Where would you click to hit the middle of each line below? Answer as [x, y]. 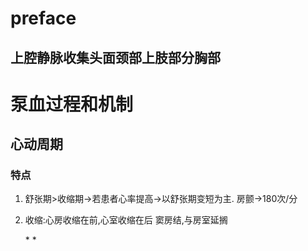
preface [43, 18]
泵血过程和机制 [72, 104]
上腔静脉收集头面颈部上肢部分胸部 [115, 57]
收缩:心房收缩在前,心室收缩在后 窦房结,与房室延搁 [126, 220]
